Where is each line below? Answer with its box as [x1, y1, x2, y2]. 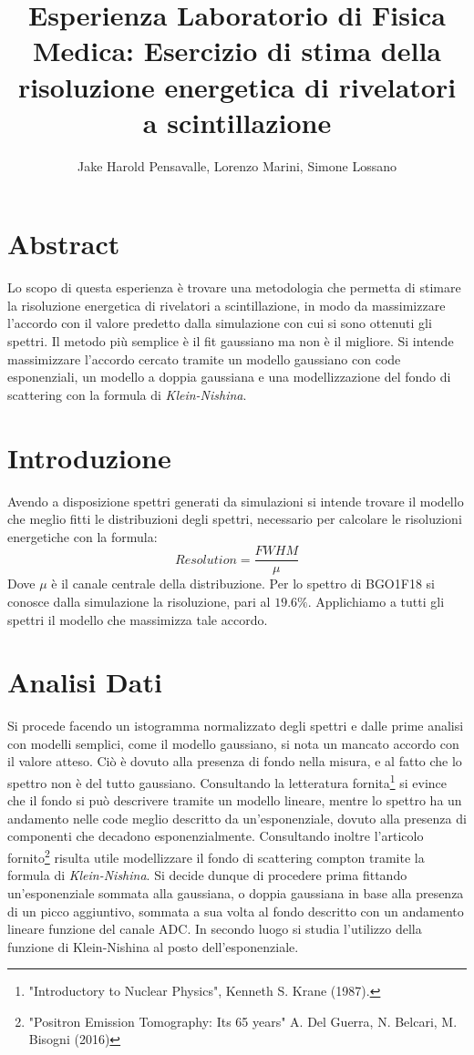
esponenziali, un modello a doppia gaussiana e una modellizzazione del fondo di [7, 367, 451, 386]
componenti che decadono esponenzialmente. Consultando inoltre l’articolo [7, 826, 424, 845]
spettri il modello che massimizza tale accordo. [7, 609, 268, 629]
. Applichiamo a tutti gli [307, 591, 445, 610]
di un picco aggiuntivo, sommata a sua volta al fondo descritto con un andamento [7, 901, 464, 920]
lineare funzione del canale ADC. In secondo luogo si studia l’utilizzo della [7, 919, 422, 938]
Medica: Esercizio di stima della [32, 32, 442, 69]
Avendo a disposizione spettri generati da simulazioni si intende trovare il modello [7, 491, 464, 510]
